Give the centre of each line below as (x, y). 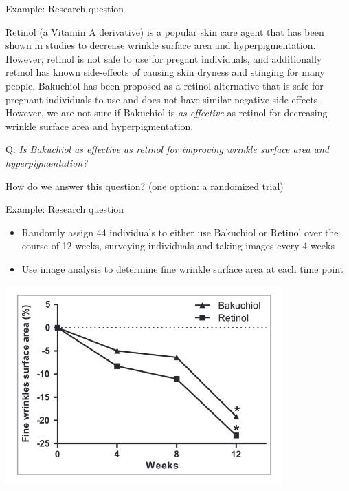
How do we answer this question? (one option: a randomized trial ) (145, 186)
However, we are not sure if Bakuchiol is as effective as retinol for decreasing (167, 113)
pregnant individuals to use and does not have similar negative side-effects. (163, 99)
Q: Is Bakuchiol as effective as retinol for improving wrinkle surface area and (167, 149)
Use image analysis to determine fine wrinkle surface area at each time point (183, 268)
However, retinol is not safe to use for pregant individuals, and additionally (164, 58)
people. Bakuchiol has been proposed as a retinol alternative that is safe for (165, 85)
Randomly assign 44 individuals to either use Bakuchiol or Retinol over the (180, 232)
